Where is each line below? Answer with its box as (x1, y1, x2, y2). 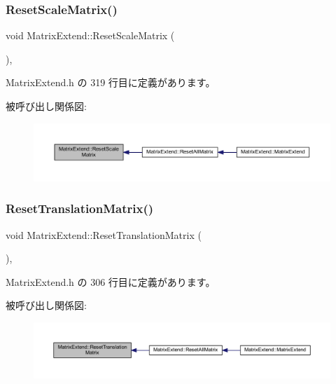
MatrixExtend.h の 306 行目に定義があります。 (6, 274, 216, 289)
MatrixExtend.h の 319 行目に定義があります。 (6, 75, 216, 90)
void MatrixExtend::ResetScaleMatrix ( (6, 28, 175, 43)
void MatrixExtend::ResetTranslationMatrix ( (6, 227, 202, 242)
